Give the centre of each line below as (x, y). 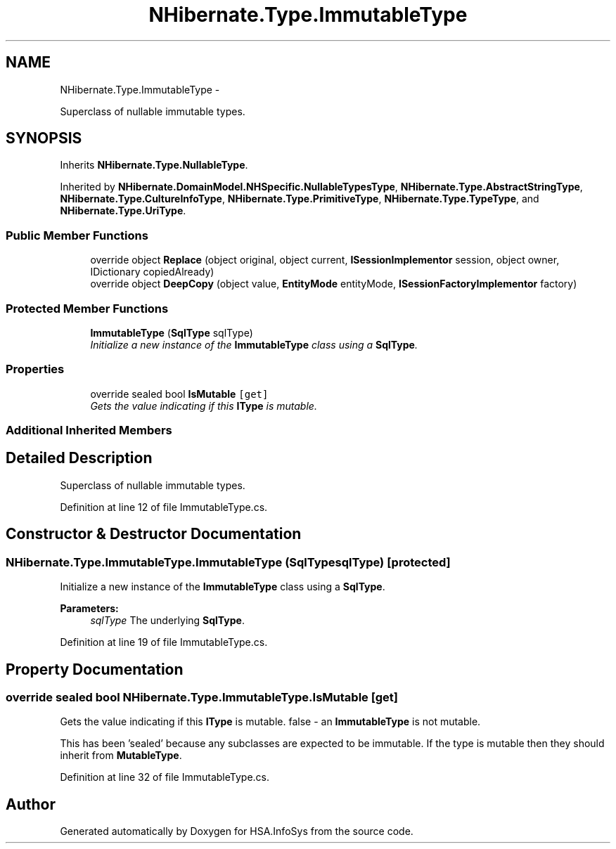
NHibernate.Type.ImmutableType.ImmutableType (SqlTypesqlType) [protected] (228, 562)
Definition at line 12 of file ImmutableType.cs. (164, 507)
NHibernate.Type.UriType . (123, 211)
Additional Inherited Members (89, 430)
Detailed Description (79, 458)
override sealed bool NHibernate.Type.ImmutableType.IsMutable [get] (202, 697)
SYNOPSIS (44, 138)
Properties (35, 369)
